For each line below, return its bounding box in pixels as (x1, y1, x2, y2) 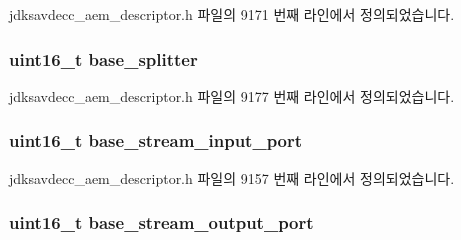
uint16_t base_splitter (9, 46, 198, 71)
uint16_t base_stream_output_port (9, 210, 314, 235)
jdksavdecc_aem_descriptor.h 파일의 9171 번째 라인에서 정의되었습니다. (9, 4, 455, 24)
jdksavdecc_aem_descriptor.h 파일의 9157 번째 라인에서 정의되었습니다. (9, 167, 455, 188)
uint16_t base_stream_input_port (9, 128, 303, 153)
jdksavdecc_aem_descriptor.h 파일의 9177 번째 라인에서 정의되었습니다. (9, 85, 455, 106)
